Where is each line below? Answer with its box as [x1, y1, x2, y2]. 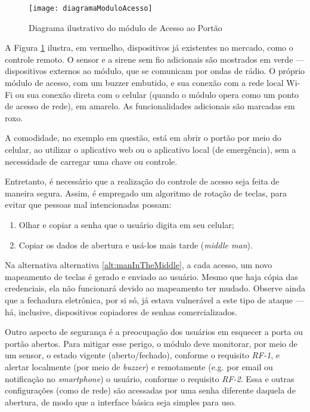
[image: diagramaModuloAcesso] [29, 4, 153, 13]
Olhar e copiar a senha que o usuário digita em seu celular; [18, 218, 234, 230]
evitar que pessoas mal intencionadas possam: [5, 198, 172, 211]
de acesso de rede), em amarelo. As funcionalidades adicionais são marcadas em [5, 100, 295, 112]
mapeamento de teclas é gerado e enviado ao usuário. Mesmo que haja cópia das [5, 270, 298, 282]
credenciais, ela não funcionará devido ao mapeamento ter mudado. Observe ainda [5, 282, 305, 294]
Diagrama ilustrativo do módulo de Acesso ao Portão [29, 21, 222, 33]
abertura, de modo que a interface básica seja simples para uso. [5, 395, 236, 408]
